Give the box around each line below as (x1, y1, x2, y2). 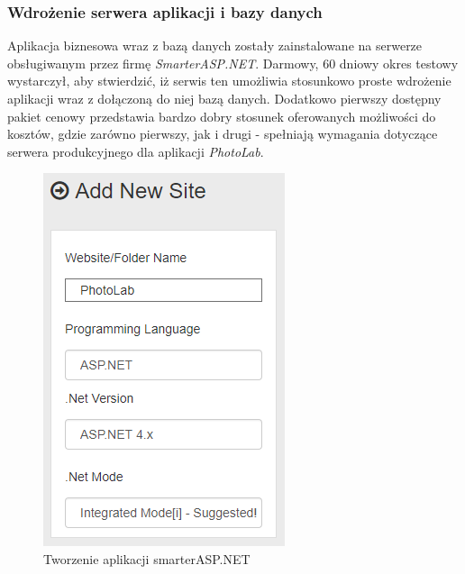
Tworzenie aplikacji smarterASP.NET (43, 549, 251, 568)
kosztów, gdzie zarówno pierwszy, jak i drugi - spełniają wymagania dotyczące (7, 124, 438, 143)
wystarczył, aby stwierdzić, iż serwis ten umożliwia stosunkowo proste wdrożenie (7, 71, 451, 90)
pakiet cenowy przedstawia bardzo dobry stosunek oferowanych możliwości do (7, 106, 436, 125)
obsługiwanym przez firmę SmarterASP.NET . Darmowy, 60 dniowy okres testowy (7, 53, 459, 72)
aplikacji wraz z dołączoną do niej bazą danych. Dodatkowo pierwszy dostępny (7, 89, 442, 107)
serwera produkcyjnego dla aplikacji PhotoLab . (7, 141, 264, 160)
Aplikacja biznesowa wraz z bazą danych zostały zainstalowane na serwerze (7, 36, 423, 55)
